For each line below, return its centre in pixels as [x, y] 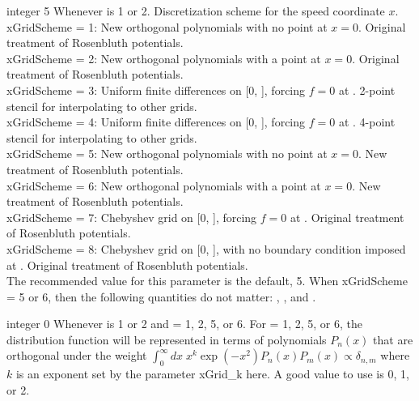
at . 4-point [367, 122]
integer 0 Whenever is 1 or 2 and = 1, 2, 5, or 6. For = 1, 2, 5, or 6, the [184, 324]
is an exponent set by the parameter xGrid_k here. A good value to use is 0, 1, [212, 374]
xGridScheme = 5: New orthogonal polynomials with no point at [167, 154]
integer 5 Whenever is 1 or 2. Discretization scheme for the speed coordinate [196, 11]
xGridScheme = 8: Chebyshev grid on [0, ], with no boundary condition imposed [206, 248]
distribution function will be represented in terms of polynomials [167, 339]
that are [393, 339]
